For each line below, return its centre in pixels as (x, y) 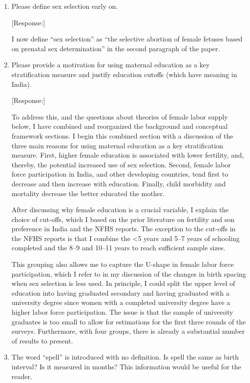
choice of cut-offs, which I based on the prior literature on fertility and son (123, 219)
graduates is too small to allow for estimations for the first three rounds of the (129, 321)
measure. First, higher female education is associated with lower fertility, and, (128, 155)
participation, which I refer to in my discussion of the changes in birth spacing (129, 273)
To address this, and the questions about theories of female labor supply (120, 116)
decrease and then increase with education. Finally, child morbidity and (119, 183)
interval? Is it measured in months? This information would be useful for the (126, 366)
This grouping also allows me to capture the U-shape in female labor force (123, 264)
